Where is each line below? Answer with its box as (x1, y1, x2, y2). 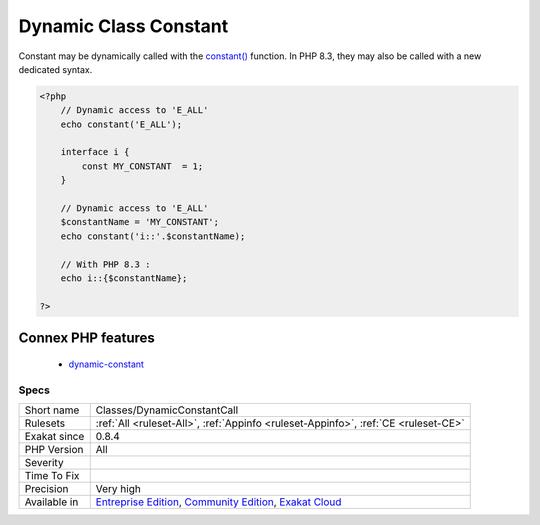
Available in (24, 495, 79, 509)
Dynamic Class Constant (18, 15, 229, 37)
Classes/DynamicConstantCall (95, 403, 239, 417)
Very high (95, 481, 142, 495)
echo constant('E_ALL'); (60, 118, 183, 130)
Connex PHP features (18, 330, 155, 347)
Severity (24, 455, 64, 469)
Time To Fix (24, 468, 80, 482)
